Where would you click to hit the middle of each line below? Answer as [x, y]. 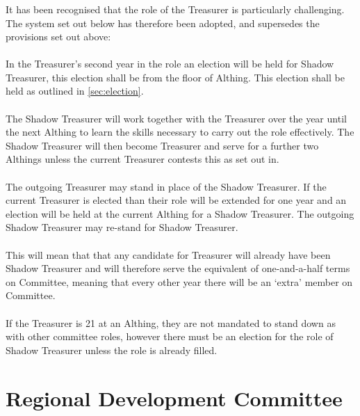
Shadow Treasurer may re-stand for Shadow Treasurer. [122, 227]
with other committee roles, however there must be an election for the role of [170, 336]
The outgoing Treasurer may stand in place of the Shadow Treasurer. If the [166, 186]
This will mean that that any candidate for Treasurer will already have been [168, 254]
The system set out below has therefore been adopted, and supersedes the [163, 23]
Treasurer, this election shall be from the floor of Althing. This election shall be [175, 77]
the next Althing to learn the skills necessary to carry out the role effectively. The [180, 132]
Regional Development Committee [174, 398]
